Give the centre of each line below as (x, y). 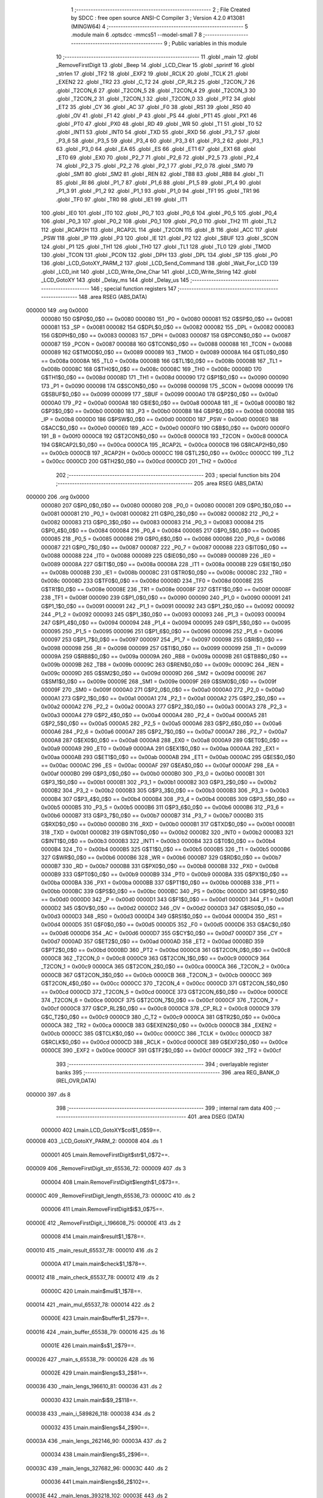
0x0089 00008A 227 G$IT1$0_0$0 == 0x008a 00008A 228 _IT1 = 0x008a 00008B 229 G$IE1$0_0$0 (166, 564)
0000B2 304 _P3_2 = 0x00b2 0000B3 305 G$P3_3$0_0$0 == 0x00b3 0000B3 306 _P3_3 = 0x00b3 (165, 790)
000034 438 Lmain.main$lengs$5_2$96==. (95, 1455)
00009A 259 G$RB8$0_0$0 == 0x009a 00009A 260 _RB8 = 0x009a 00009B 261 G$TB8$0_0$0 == (164, 656)
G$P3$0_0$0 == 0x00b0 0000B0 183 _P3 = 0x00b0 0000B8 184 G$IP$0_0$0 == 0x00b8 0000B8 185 (168, 411)
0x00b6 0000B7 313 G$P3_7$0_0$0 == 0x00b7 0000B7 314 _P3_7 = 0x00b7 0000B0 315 (152, 816)
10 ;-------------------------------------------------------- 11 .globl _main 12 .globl (157, 56)
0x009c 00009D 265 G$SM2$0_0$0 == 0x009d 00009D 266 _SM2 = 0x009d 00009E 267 (153, 673)
